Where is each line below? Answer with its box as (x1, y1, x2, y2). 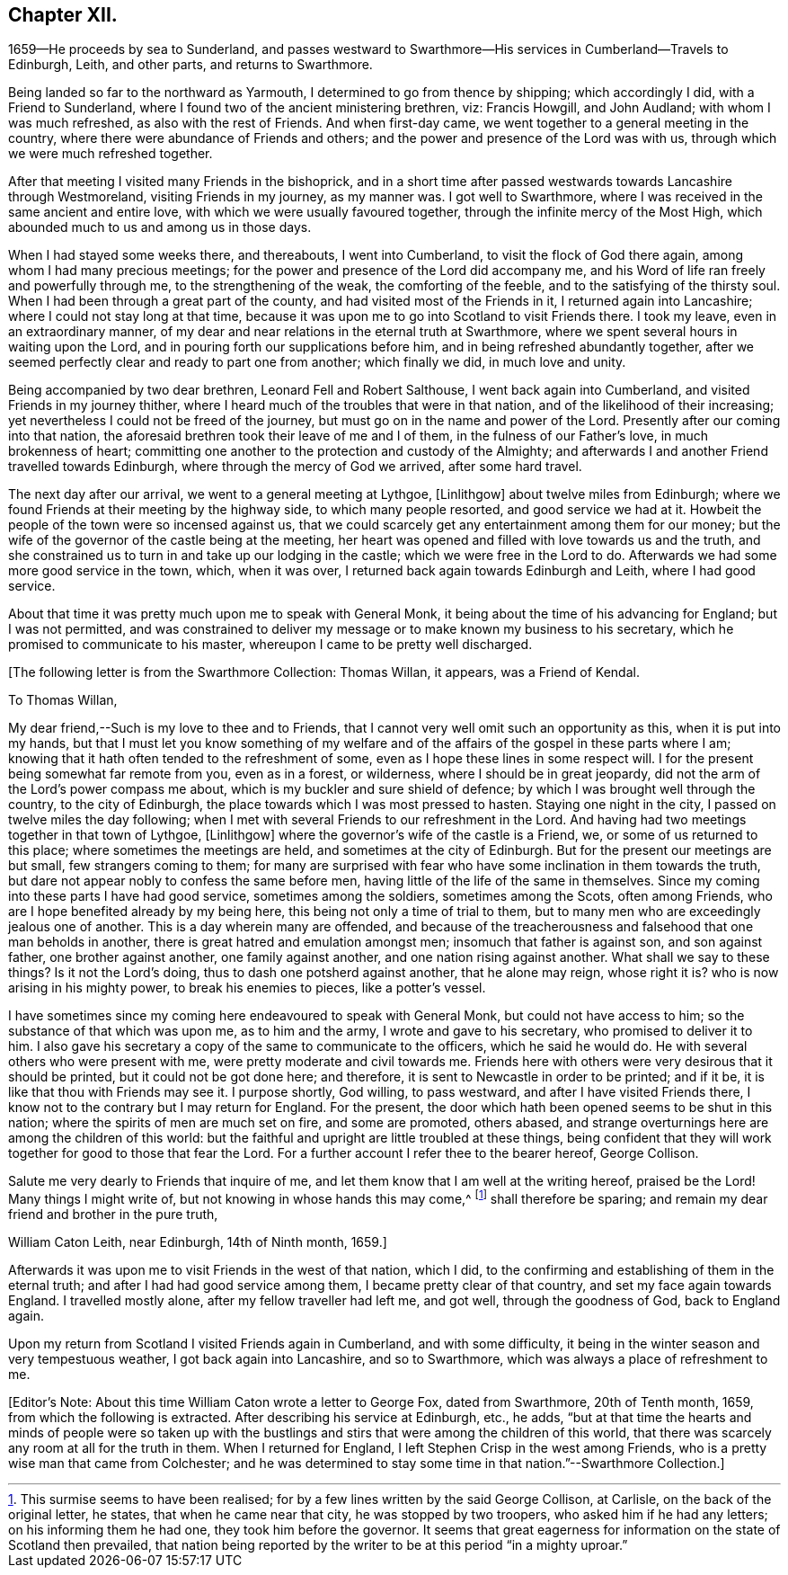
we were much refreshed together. (8, 146, 213, 162)
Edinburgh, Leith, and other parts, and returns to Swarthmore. (8, 57, 373, 73)
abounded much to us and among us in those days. (8, 219, 312, 236)
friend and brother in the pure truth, (8, 1206, 218, 1223)
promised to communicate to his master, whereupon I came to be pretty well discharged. (8, 636, 533, 653)
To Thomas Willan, (8, 692, 118, 708)
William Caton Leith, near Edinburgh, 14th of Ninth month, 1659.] (8, 1234, 387, 1250)
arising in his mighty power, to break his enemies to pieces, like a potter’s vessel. (8, 980, 486, 996)
